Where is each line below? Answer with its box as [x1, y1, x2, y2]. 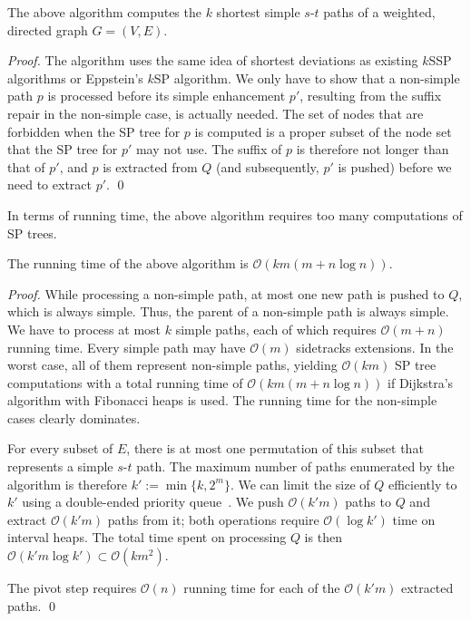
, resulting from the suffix [299, 86, 442, 105]
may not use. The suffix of [135, 140, 282, 159]
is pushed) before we [338, 157, 452, 176]
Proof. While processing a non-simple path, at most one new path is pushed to [7, 284, 445, 303]
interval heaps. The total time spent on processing [7, 528, 287, 547]
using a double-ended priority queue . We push [22, 492, 284, 511]
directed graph [7, 20, 88, 39]
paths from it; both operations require [107, 509, 319, 529]
